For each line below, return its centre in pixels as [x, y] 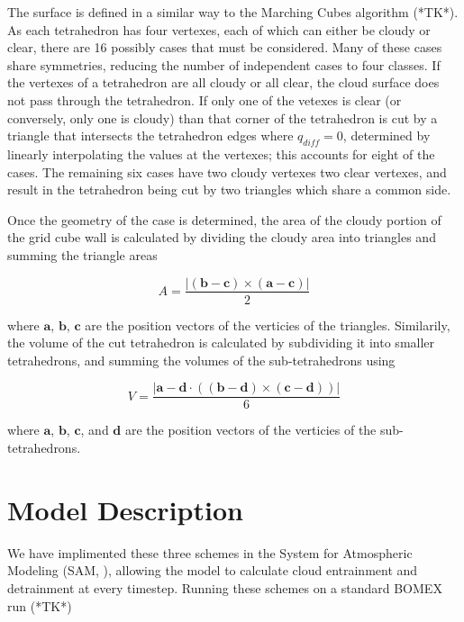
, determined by [387, 135]
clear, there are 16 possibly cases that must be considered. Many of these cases [225, 47]
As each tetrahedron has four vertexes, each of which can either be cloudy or [219, 29]
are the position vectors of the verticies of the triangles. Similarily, [268, 325]
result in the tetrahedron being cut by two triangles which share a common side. [229, 189]
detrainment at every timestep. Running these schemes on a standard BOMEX [225, 587]
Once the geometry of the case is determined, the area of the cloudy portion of [224, 219]
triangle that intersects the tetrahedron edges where [150, 135]
